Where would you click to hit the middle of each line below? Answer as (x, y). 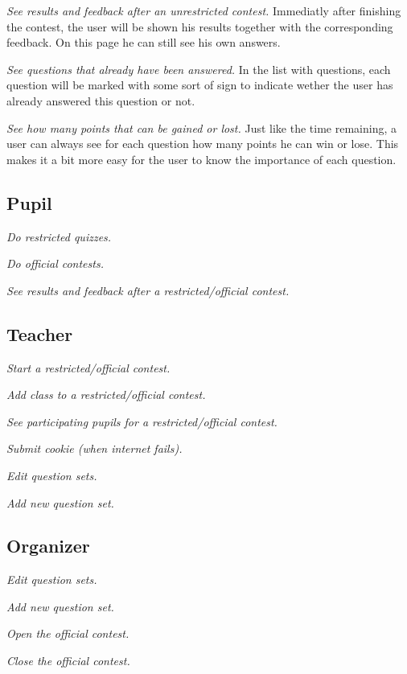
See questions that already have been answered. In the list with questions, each (199, 69)
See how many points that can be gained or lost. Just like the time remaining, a (201, 127)
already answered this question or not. (101, 100)
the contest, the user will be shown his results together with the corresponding (200, 26)
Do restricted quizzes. (59, 236)
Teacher (40, 333)
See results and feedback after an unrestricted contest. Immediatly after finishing (204, 10)
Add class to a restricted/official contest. (106, 395)
